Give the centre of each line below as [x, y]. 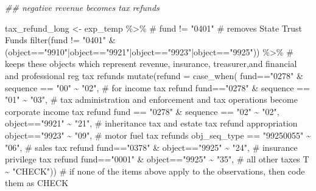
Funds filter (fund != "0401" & [60, 40]
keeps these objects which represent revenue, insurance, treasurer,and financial [151, 64]
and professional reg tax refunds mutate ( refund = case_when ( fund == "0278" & [154, 75]
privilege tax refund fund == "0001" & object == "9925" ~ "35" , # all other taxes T [157, 159]
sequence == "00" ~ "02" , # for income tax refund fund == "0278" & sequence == [157, 87]
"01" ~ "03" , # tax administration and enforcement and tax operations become [151, 99]
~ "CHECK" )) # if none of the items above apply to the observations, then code [155, 171]
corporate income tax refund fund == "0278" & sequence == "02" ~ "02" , [142, 111]
